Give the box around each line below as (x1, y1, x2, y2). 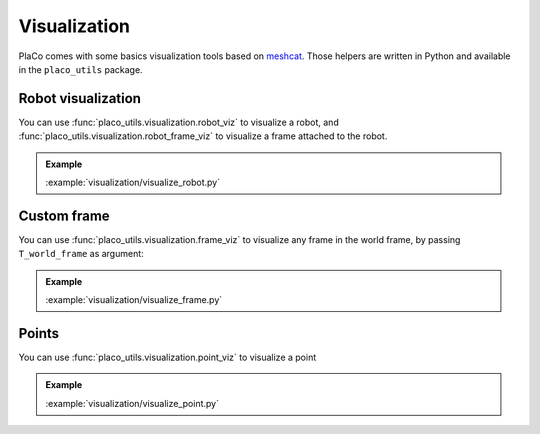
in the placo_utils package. (18, 63, 144, 75)
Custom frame (18, 207, 110, 224)
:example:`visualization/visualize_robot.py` (45, 176, 220, 189)
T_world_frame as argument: (18, 248, 144, 260)
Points (18, 325, 60, 342)
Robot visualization (18, 90, 142, 107)
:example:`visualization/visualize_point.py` (45, 397, 220, 409)
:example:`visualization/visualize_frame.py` (45, 294, 223, 306)
